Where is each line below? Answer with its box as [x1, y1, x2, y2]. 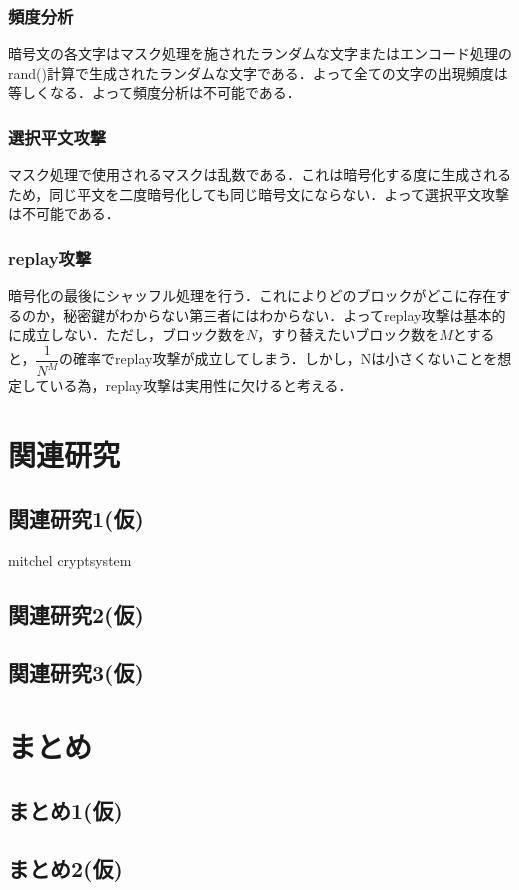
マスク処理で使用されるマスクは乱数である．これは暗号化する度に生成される [8, 164, 512, 185]
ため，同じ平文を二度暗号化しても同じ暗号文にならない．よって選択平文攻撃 [8, 183, 510, 204]
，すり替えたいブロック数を [257, 324, 440, 345]
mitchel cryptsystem [8, 549, 132, 570]
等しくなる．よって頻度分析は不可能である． [8, 82, 301, 103]
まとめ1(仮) [8, 794, 123, 825]
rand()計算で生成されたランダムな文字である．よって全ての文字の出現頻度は [8, 62, 508, 83]
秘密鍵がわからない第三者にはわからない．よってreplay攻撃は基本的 [63, 304, 506, 325]
